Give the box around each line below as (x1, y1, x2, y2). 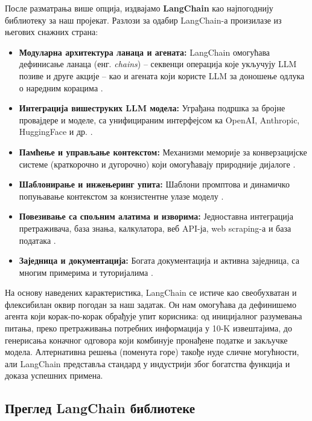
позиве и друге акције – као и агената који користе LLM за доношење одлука (19, 69, 305, 82)
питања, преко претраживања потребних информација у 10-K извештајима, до (5, 322, 292, 335)
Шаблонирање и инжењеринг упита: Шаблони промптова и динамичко (19, 178, 290, 191)
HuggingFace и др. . (19, 125, 93, 138)
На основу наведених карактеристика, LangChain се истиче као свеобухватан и (5, 286, 297, 299)
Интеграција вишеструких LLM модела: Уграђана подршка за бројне (19, 102, 285, 114)
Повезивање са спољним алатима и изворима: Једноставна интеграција (19, 210, 293, 223)
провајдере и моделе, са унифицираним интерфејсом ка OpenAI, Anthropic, (19, 113, 300, 126)
